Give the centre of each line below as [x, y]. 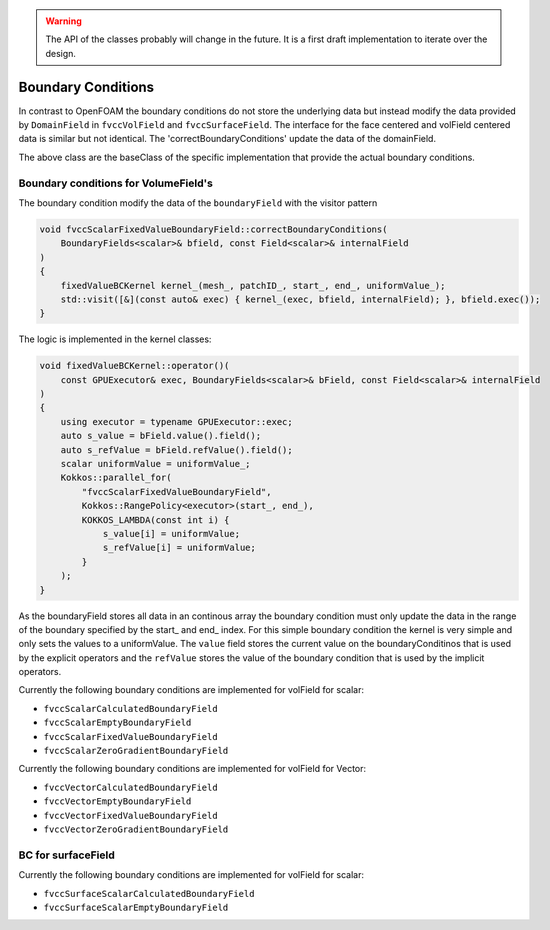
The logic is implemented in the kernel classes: [115, 339]
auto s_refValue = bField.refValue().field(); [177, 449]
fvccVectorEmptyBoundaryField [117, 801]
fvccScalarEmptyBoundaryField [117, 723]
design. [61, 53]
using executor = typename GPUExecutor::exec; [177, 421]
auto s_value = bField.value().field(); [161, 436]
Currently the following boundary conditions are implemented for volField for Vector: [192, 769]
